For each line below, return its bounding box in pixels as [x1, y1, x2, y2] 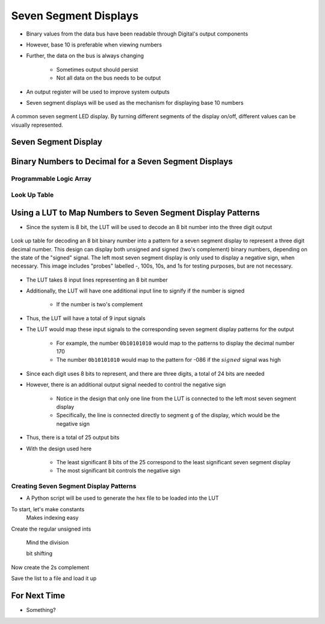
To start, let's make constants [11, 505, 85, 512]
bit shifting [26, 550, 53, 557]
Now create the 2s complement [11, 564, 90, 571]
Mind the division [26, 539, 69, 546]
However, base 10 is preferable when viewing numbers [26, 41, 162, 48]
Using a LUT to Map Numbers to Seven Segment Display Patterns [11, 207, 260, 218]
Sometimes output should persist [56, 66, 138, 73]
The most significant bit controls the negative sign [56, 467, 181, 474]
